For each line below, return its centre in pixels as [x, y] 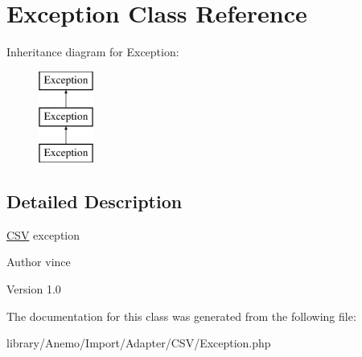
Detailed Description [95, 201]
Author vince [39, 262]
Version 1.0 [34, 289]
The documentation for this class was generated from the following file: [181, 316]
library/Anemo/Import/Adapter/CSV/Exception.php [139, 343]
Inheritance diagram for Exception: [93, 52]
